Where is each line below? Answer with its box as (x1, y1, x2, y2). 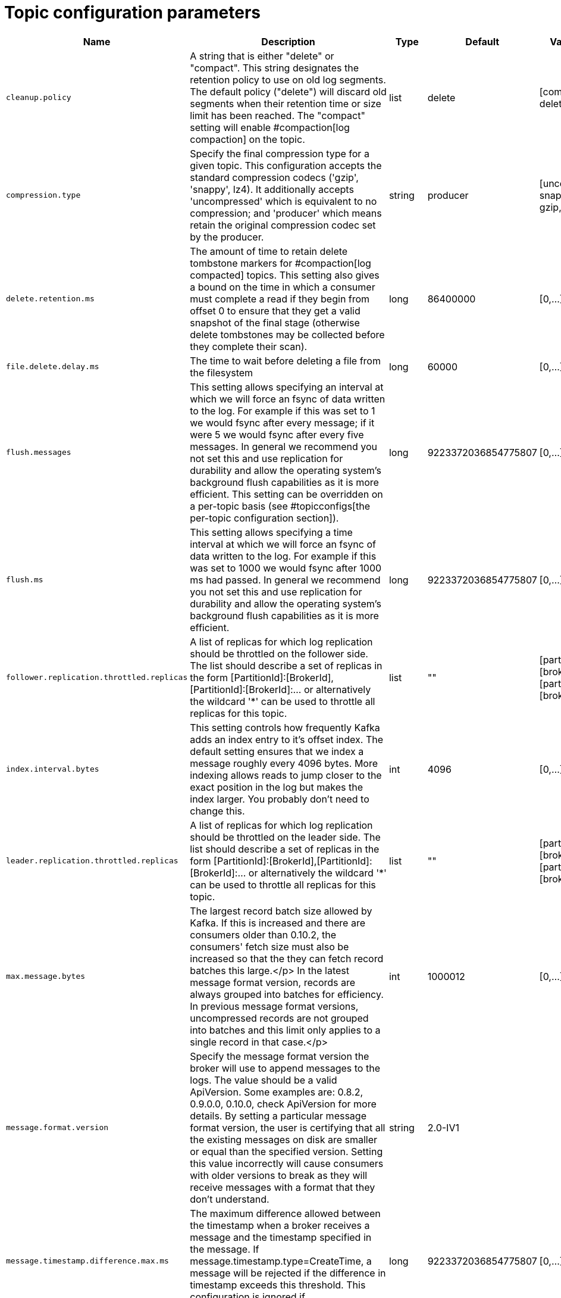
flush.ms (6, 575, 43, 585)
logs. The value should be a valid (190, 1074, 337, 1086)
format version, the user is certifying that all (190, 1121, 386, 1134)
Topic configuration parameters (4, 2, 261, 23)
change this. (190, 804, 245, 817)
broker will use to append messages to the (190, 1062, 380, 1074)
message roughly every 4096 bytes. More (190, 757, 378, 769)
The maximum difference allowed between (190, 1207, 381, 1219)
